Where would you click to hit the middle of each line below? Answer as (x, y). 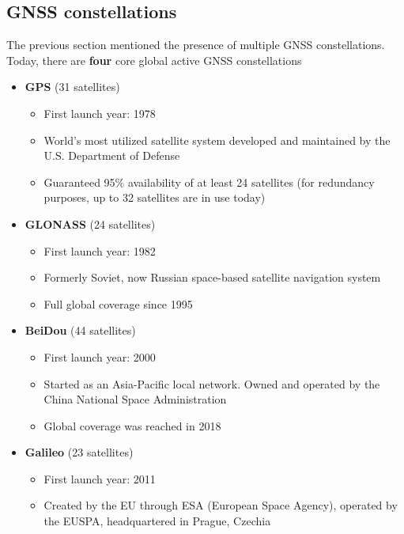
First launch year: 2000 (100, 356)
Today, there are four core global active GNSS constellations (154, 60)
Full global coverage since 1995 (118, 303)
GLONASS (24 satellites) (90, 223)
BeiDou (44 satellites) (80, 330)
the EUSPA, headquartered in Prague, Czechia (157, 521)
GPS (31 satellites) (72, 87)
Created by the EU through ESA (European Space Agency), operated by (221, 505)
